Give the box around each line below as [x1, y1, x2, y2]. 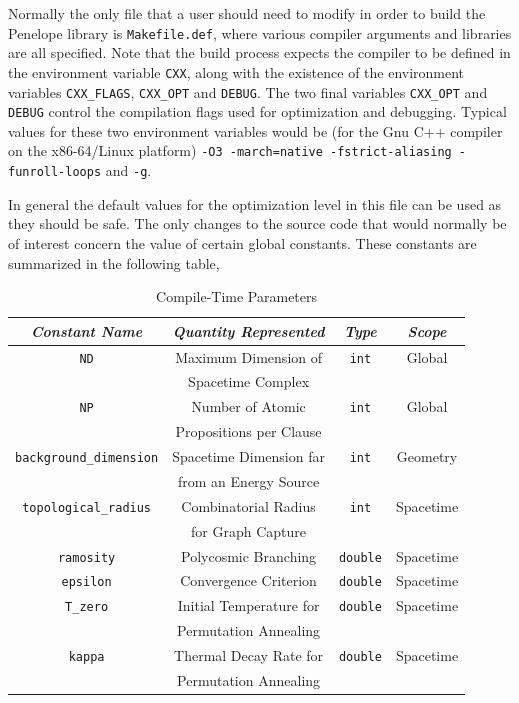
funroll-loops [8, 165, 102, 180]
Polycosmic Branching [181, 545, 317, 566]
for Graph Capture [191, 520, 307, 541]
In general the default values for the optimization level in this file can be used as [8, 193, 502, 214]
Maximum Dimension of [175, 346, 323, 367]
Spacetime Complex [188, 371, 310, 392]
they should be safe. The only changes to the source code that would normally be [8, 213, 507, 234]
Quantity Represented [172, 320, 325, 341]
